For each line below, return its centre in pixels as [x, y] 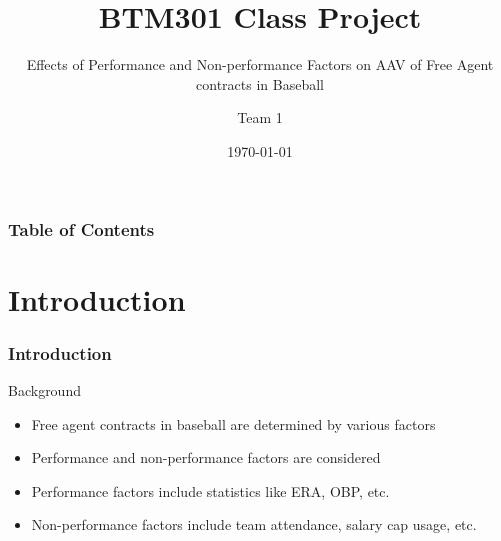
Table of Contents [81, 228]
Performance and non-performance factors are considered [206, 457]
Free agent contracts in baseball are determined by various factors [233, 423]
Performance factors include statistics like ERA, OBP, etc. [210, 490]
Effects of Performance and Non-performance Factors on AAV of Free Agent [260, 64]
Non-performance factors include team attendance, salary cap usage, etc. [254, 524]
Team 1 [260, 117]
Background [44, 390]
